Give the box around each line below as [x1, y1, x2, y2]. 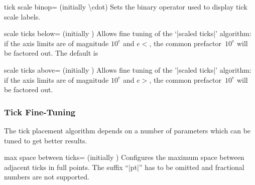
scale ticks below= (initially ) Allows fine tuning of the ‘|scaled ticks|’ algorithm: [4, 28, 251, 39]
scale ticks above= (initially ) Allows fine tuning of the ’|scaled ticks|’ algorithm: [4, 64, 251, 75]
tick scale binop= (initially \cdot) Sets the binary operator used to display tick [4, 2, 247, 12]
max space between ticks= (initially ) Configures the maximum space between [4, 152, 244, 162]
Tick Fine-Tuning [4, 105, 76, 118]
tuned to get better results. [4, 135, 87, 145]
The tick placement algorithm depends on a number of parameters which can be [4, 125, 251, 135]
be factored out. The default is [4, 48, 98, 58]
